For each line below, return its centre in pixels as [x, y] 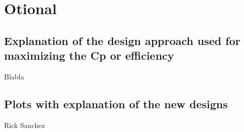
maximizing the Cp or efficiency [89, 55]
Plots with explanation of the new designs [116, 103]
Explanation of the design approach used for [122, 40]
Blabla [14, 76]
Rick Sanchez [25, 125]
